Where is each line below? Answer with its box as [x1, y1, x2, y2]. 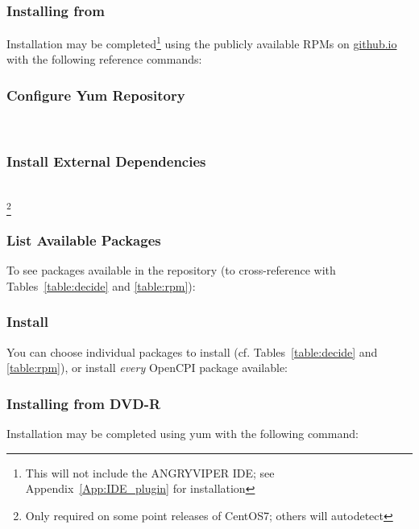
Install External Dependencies [6, 151, 206, 171]
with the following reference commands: [6, 51, 202, 68]
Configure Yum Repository [6, 85, 185, 105]
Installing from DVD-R [6, 393, 161, 413]
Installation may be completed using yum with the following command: [6, 425, 359, 442]
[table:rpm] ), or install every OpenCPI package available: [6, 359, 288, 376]
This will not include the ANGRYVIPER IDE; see [25, 464, 275, 481]
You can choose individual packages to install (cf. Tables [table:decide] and [6, 343, 378, 360]
